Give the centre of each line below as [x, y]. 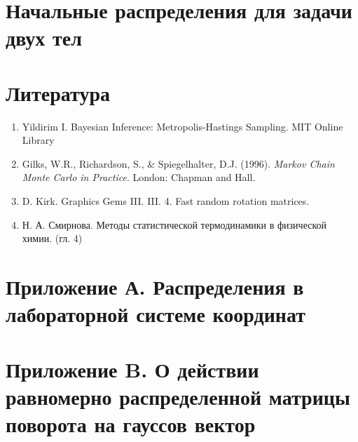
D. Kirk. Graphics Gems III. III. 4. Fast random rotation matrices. [166, 201]
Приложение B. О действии [132, 369]
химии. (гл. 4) [52, 238]
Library [38, 140]
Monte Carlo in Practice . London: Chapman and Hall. [139, 177]
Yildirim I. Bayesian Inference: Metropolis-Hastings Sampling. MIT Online [183, 126]
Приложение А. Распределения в [155, 287]
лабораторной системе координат [156, 314]
